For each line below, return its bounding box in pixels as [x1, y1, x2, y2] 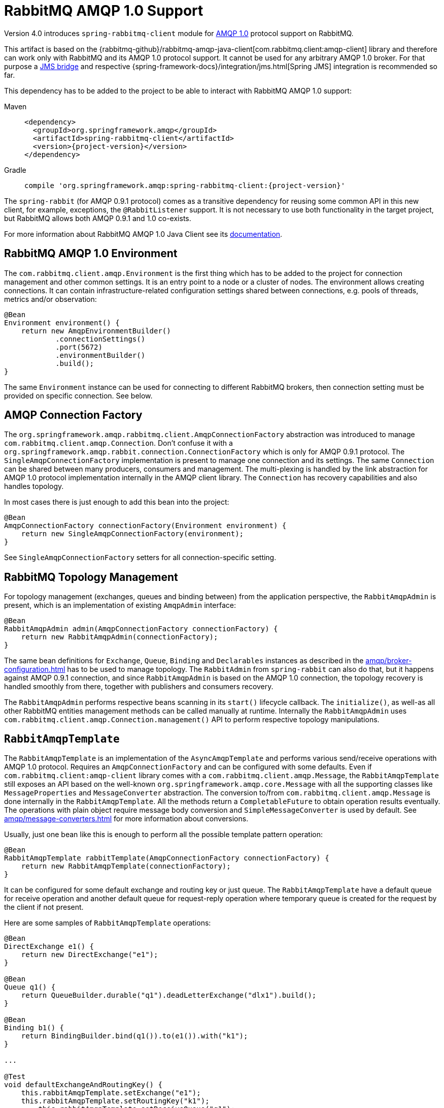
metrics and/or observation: [4, 294, 97, 303]
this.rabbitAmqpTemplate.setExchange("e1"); [21, 1089, 201, 1097]
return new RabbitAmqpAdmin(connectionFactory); [21, 633, 218, 641]
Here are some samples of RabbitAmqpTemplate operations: [4, 918, 211, 928]
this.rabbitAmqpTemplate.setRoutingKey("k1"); [21, 1097, 210, 1105]
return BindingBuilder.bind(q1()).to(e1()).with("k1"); [21, 1032, 248, 1040]
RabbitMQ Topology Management [4, 570, 178, 583]
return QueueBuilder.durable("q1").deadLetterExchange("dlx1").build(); [21, 991, 317, 1000]
